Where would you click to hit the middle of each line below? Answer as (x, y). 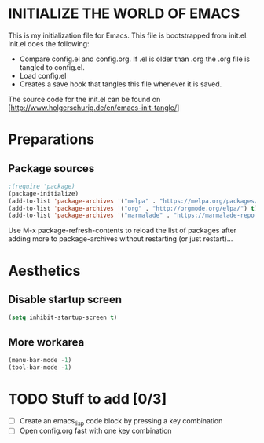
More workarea (46, 342)
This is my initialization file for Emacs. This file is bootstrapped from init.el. (128, 35)
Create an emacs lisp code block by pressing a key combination (121, 421)
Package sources (51, 168)
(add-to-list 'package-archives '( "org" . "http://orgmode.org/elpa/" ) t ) (133, 208)
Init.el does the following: (49, 43)
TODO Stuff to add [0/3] (88, 399)
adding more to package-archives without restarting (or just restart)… (121, 239)
